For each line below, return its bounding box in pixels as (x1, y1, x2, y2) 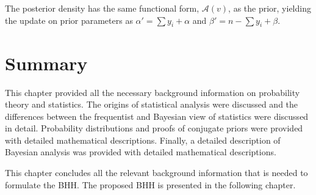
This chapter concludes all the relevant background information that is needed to (5, 166, 308, 179)
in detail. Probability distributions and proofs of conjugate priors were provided (5, 122, 303, 134)
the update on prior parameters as (5, 13, 133, 26)
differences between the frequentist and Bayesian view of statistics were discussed (5, 109, 309, 122)
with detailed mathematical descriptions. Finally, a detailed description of (5, 133, 281, 146)
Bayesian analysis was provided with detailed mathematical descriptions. (5, 145, 276, 158)
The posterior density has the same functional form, (5, 2, 199, 14)
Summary (5, 50, 88, 75)
